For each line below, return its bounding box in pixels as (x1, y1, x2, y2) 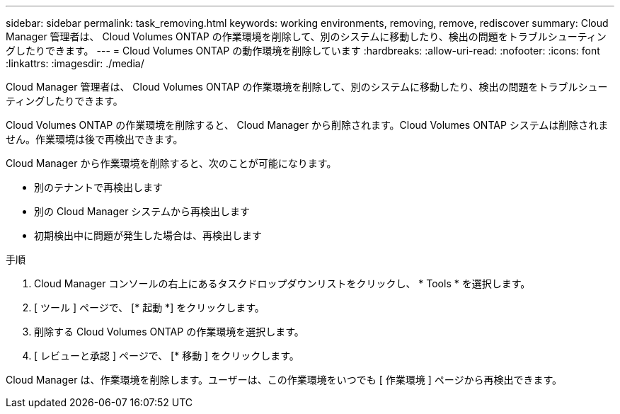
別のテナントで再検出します (34, 181, 163, 193)
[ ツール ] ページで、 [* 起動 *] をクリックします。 (34, 301, 265, 314)
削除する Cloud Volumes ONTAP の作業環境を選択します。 (34, 326, 304, 338)
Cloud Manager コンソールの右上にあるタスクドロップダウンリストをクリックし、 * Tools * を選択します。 (34, 277, 531, 289)
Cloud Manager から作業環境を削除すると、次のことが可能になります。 (6, 157, 337, 169)
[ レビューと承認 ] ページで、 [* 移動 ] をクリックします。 (34, 350, 299, 362)
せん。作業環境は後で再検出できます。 (6, 133, 183, 145)
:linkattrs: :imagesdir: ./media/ (6, 57, 144, 69)
